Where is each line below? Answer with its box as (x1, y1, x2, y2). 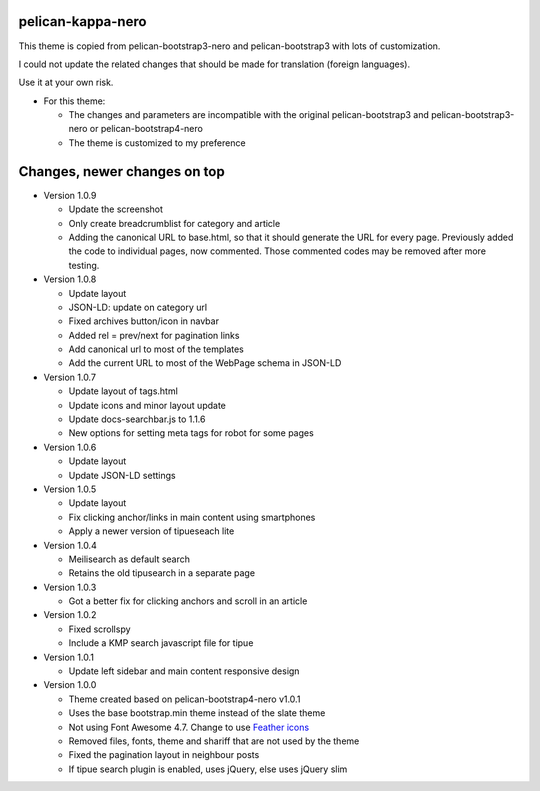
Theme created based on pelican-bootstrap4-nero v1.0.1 (68, 693, 301, 705)
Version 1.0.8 (43, 273, 97, 285)
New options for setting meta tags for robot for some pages (68, 427, 314, 439)
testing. (68, 259, 100, 271)
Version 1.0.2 (43, 609, 97, 621)
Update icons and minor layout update (68, 399, 227, 411)
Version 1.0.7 (43, 371, 97, 383)
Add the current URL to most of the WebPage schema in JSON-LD (68, 357, 342, 369)
